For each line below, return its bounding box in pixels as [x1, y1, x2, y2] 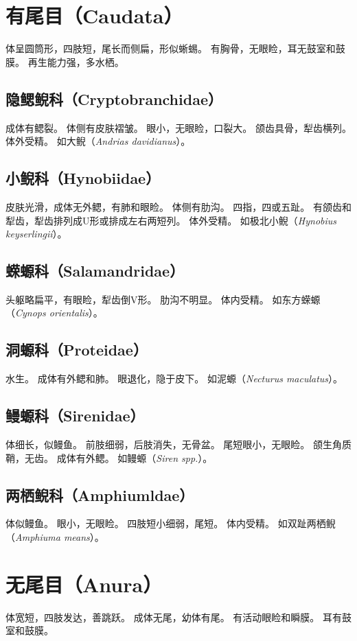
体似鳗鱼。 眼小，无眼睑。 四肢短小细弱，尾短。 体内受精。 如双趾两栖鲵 [5, 516, 336, 531]
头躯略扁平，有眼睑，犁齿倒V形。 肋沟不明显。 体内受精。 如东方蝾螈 [5, 292, 321, 306]
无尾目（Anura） [5, 570, 163, 598]
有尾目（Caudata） [5, 1, 183, 30]
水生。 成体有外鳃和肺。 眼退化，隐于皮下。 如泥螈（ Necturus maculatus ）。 [5, 371, 343, 386]
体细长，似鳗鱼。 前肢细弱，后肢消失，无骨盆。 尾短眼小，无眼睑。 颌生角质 [5, 437, 352, 452]
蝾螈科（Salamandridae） [5, 260, 185, 281]
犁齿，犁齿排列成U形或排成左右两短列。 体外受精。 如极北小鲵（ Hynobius [5, 213, 337, 227]
